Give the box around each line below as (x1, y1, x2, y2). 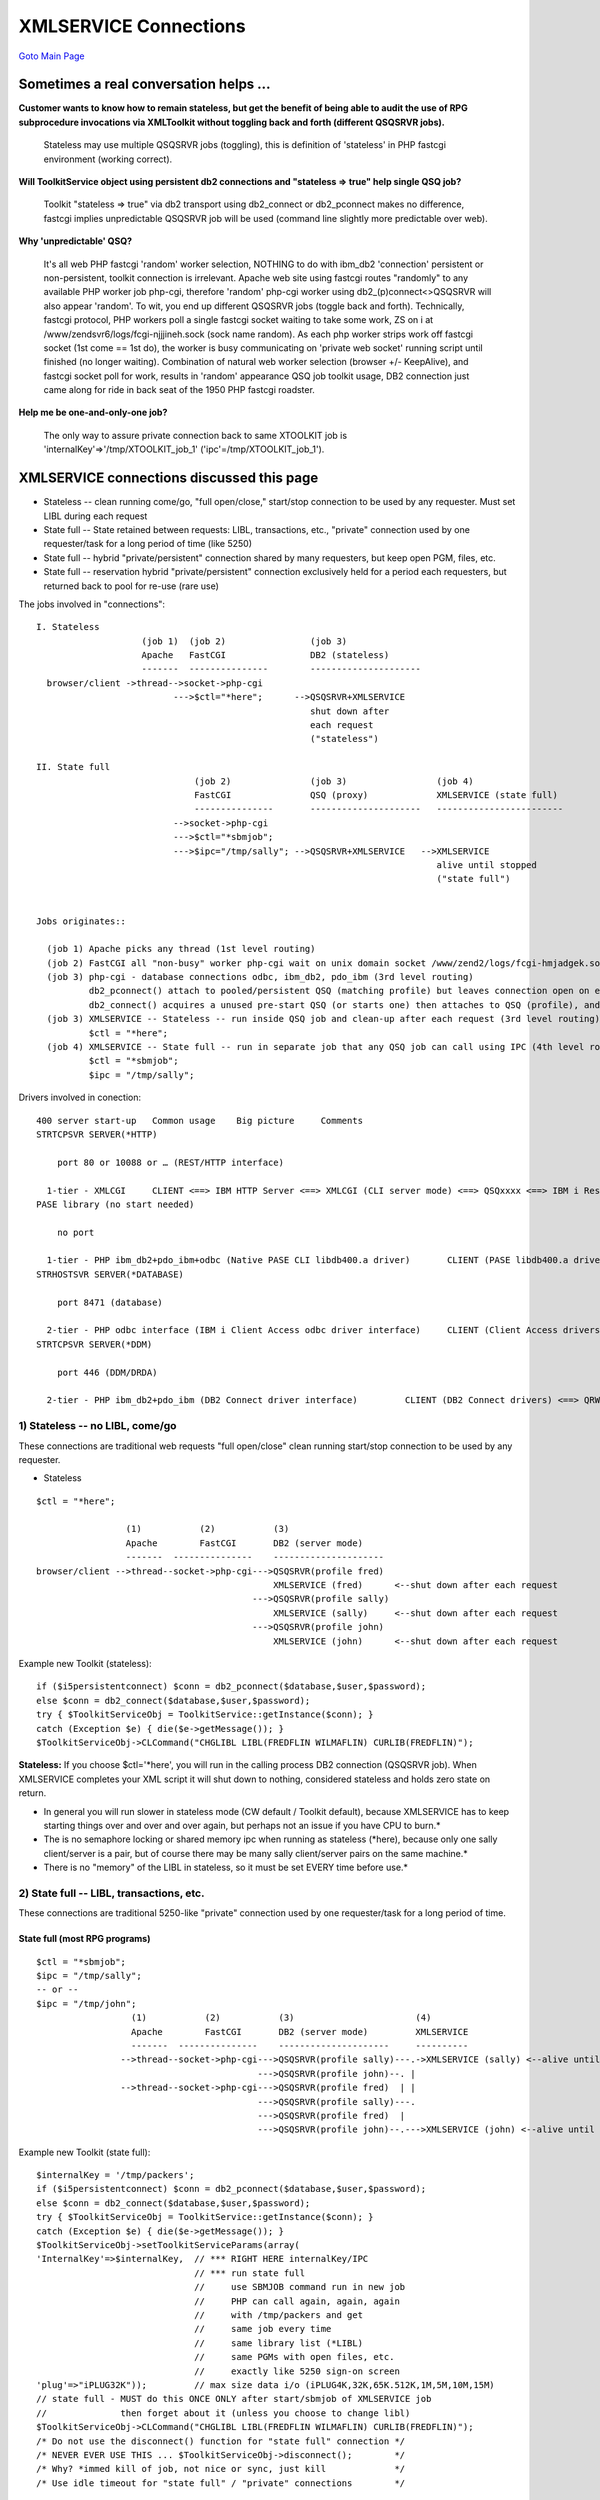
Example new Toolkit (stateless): (18, 1658, 152, 1669)
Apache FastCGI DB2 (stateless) (141, 650, 390, 661)
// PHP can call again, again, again (193, 2295, 400, 2307)
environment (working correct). (43, 153, 173, 165)
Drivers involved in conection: (18, 1091, 142, 1104)
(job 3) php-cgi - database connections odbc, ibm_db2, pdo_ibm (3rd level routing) (46, 971, 474, 983)
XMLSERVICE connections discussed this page (18, 470, 319, 487)
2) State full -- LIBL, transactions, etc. (18, 1886, 205, 1900)
